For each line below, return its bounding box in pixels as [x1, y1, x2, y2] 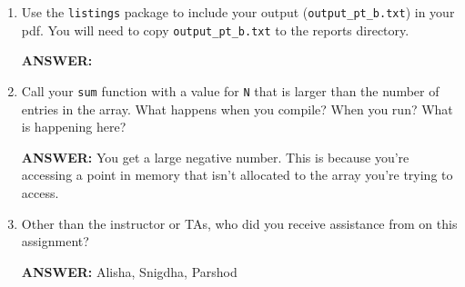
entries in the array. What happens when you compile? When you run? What [21, 99, 453, 118]
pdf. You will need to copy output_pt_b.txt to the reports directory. [21, 20, 409, 39]
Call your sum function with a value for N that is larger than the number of [21, 81, 440, 100]
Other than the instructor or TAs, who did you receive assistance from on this [21, 213, 458, 233]
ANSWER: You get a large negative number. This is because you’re [21, 147, 409, 166]
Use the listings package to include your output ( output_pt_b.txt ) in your [21, 3, 455, 21]
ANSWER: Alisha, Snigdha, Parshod [21, 262, 238, 281]
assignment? [21, 232, 89, 251]
